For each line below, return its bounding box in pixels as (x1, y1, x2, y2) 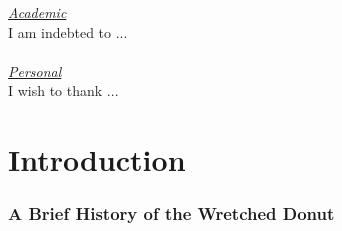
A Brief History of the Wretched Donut (8, 201, 335, 226)
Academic (8, 2, 67, 22)
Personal (8, 60, 62, 81)
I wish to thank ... (8, 80, 119, 101)
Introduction (8, 139, 186, 180)
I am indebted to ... (8, 21, 128, 42)
